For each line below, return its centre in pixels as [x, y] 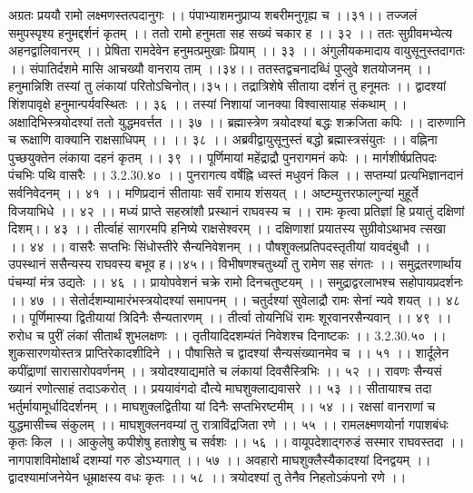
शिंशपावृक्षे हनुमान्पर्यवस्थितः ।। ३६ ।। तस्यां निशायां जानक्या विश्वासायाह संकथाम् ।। [208, 103]
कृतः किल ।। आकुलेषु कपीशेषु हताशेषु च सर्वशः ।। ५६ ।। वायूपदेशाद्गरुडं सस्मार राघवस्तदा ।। [236, 442]
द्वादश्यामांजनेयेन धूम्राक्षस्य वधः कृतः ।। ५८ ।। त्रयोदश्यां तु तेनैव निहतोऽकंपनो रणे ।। [207, 477]
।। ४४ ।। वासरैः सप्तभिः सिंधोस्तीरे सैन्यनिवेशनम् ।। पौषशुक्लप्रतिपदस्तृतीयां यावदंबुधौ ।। [219, 246]
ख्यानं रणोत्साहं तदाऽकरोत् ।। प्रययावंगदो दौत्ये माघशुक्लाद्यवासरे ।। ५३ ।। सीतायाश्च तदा [220, 388]
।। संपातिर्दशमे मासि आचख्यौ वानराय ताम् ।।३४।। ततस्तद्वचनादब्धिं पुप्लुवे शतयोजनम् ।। [220, 68]
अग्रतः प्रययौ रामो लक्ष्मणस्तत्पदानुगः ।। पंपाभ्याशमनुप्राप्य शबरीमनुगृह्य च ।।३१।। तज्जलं [213, 15]
